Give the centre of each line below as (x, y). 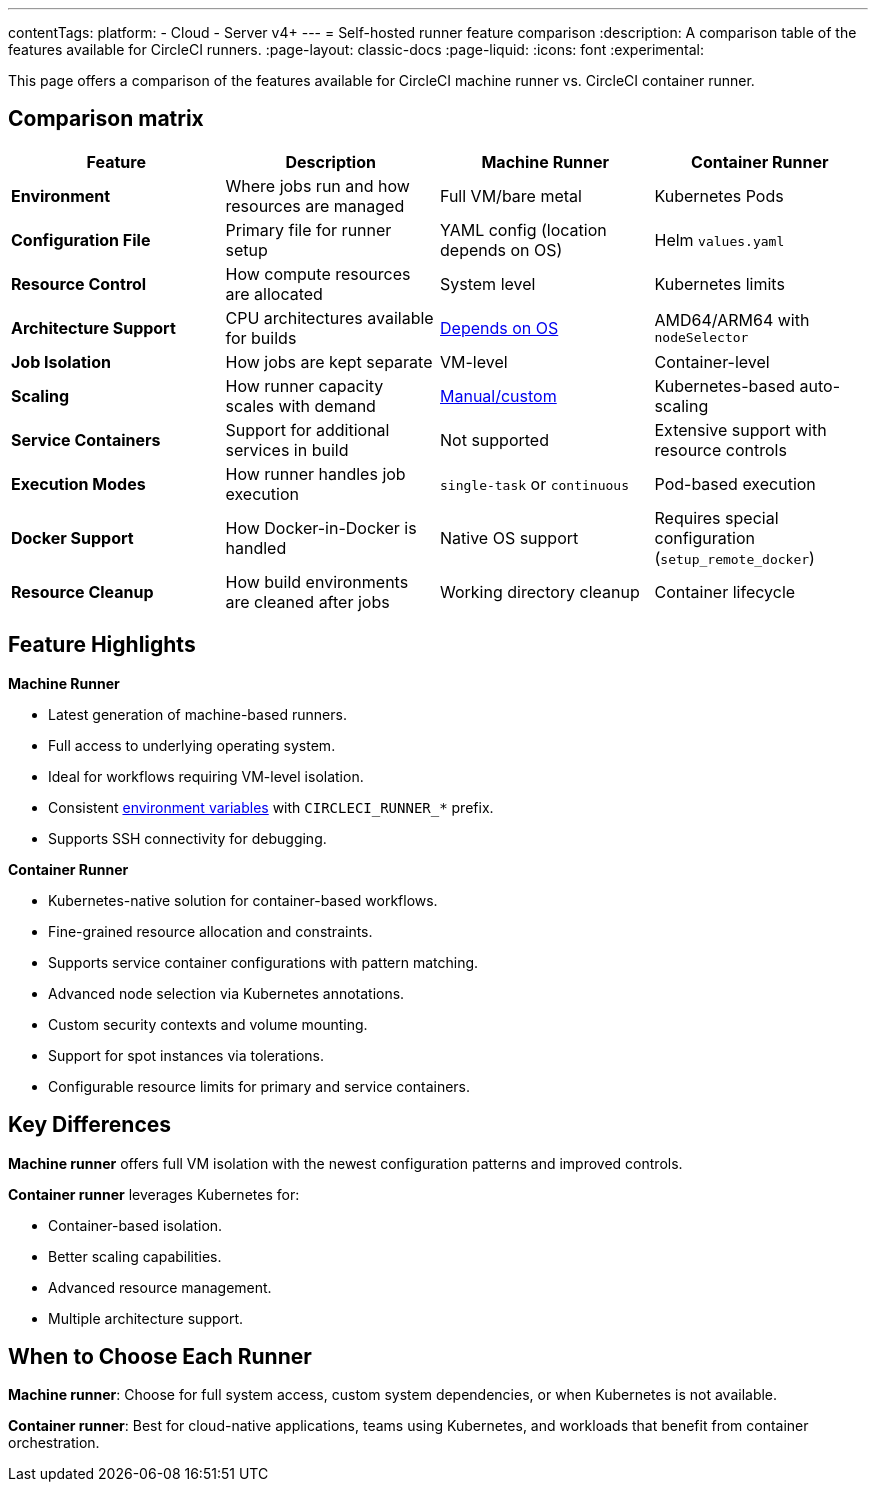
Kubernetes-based (725, 385)
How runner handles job (315, 473)
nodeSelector (701, 338)
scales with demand (300, 405)
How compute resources (318, 273)
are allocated (274, 293)
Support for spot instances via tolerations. (186, 1055)
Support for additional (307, 429)
